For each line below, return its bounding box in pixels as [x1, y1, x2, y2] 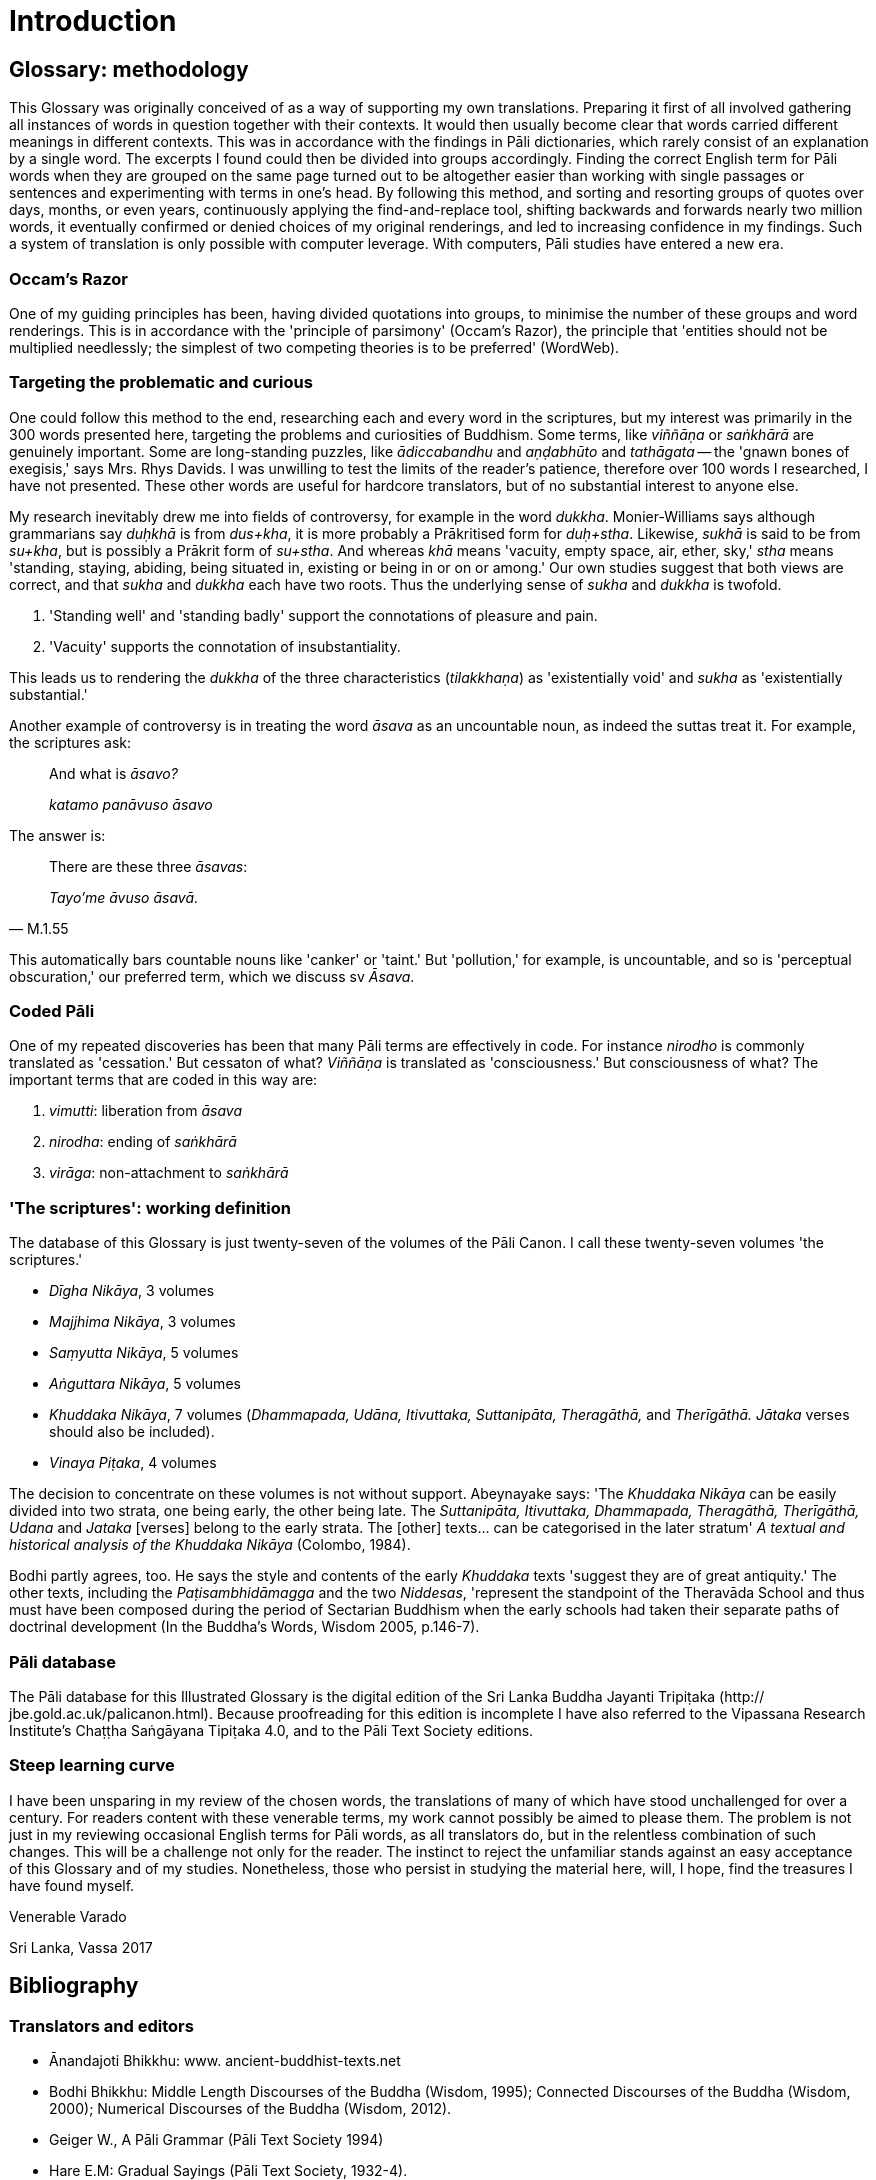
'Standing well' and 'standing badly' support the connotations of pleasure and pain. [49, 606, 598, 624]
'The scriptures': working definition [9, 1197, 291, 1218]
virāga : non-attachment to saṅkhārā [49, 1164, 289, 1182]
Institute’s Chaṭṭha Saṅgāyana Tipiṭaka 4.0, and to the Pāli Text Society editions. [9, 1721, 534, 1739]
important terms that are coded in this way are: [9, 1071, 318, 1089]
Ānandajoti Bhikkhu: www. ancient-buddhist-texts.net [49, 2051, 401, 2069]
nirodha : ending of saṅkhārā [49, 1133, 237, 1151]
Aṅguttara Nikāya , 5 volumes [49, 1375, 241, 1393]
